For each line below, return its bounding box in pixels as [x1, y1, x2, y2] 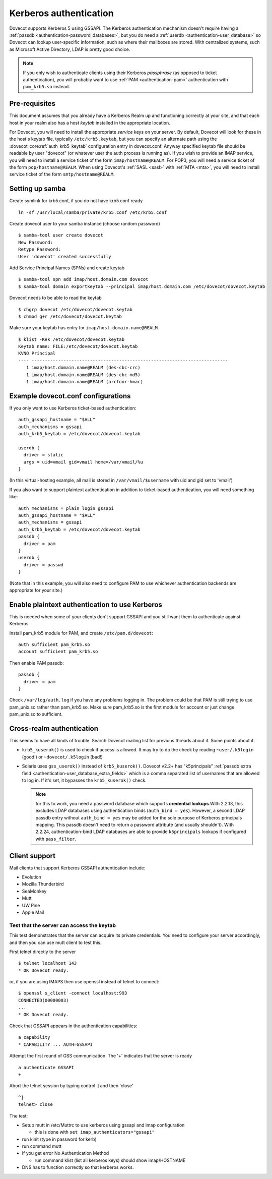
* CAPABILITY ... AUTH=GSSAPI [18, 1041, 93, 1047]
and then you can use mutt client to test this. [9, 939, 102, 946]
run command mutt [22, 1143, 62, 1149]
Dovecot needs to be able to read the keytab [9, 295, 102, 301]
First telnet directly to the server [9, 949, 76, 955]
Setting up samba [9, 185, 66, 193]
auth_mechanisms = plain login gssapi [18, 505, 114, 511]
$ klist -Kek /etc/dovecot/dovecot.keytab [18, 336, 125, 342]
